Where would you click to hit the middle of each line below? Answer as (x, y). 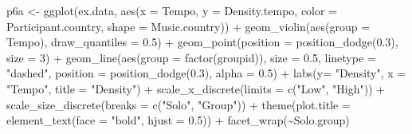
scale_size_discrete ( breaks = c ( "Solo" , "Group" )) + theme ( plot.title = (179, 104)
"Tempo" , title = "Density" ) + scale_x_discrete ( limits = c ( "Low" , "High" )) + (196, 88)
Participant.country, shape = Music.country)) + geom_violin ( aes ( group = (188, 26)
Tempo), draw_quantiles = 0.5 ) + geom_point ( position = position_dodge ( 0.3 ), (202, 42)
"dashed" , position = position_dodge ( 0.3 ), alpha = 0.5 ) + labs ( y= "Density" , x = (206, 73)
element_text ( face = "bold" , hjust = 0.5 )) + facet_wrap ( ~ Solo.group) (178, 120)
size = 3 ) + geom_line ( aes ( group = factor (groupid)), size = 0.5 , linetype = (191, 57)
